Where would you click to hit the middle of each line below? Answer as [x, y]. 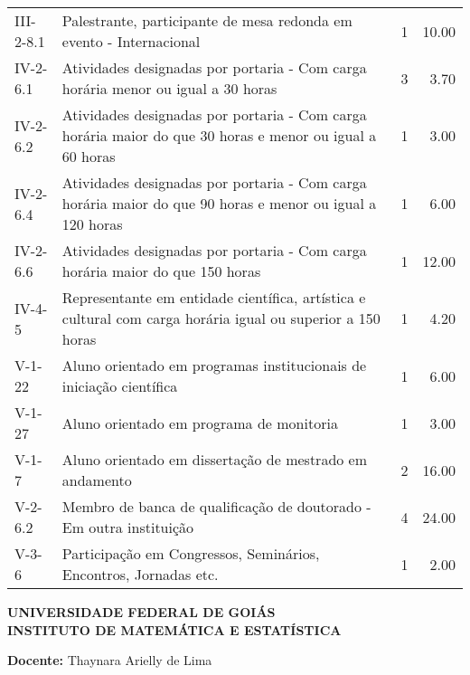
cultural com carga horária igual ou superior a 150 [221, 318]
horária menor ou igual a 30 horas [169, 88]
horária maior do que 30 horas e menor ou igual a [219, 135]
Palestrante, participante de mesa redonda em [207, 20]
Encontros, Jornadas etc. [140, 574]
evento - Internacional [131, 41]
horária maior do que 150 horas [161, 271]
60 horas [89, 156]
